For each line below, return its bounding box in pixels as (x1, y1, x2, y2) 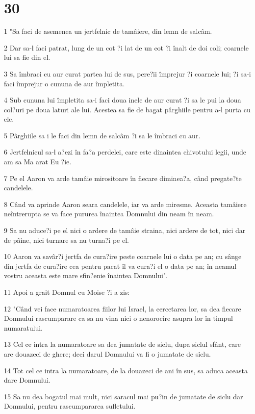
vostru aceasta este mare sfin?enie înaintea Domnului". (4, 270, 168, 281)
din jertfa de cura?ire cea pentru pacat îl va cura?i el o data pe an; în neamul (4, 260, 237, 271)
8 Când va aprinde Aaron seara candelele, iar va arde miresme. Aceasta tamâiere (4, 199, 247, 209)
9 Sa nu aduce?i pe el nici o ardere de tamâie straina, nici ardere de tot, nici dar (4, 225, 246, 235)
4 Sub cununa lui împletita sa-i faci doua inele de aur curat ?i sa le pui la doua (4, 95, 241, 105)
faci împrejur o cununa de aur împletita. (4, 78, 125, 88)
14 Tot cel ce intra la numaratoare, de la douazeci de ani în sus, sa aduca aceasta (4, 365, 248, 375)
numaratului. (4, 322, 43, 333)
